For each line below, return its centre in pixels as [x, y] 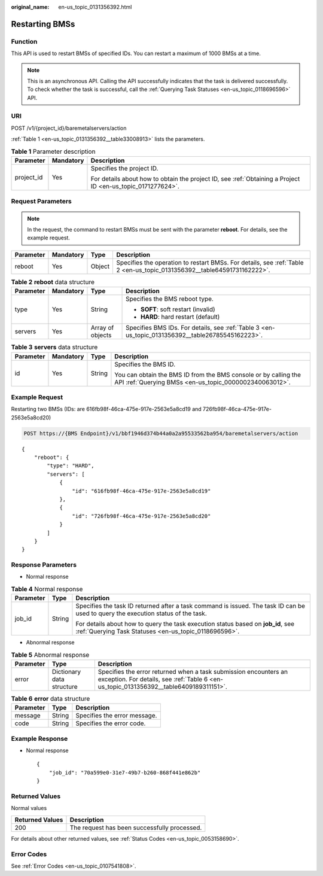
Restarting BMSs [43, 24]
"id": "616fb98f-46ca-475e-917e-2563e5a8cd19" [141, 491]
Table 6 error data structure [51, 699]
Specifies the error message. [116, 716]
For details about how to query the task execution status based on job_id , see [185, 624]
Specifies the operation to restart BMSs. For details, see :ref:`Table [210, 262]
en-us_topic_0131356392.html [95, 7]
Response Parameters [44, 565]
